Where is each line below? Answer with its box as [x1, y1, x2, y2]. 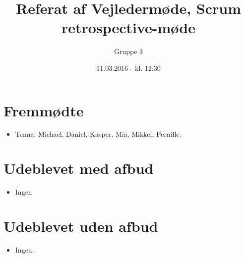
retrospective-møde [61, 17, 195, 38]
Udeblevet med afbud [3, 158, 154, 178]
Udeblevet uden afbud [3, 215, 158, 236]
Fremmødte [3, 100, 84, 120]
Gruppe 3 [114, 46, 143, 56]
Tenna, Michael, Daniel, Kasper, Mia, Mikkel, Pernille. [15, 129, 182, 139]
